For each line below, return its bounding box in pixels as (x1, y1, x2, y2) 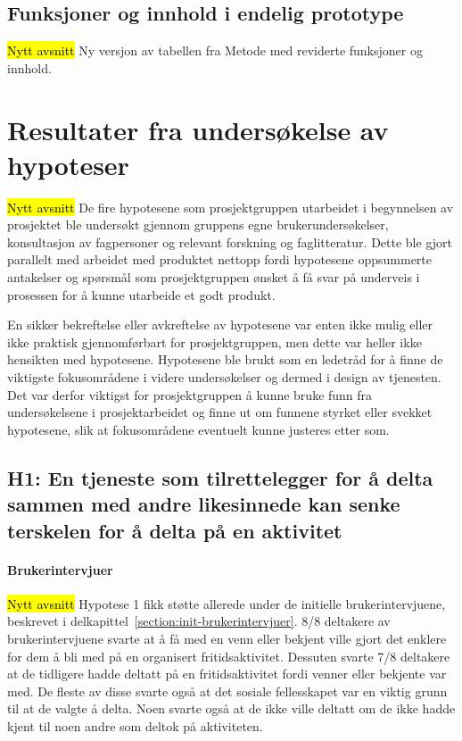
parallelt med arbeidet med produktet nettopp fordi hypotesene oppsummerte (7, 250, 432, 269)
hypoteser (7, 146, 129, 182)
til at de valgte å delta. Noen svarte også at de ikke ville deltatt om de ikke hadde (7, 699, 456, 718)
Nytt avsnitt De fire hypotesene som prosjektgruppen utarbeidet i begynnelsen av (7, 197, 454, 216)
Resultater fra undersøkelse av (7, 111, 389, 147)
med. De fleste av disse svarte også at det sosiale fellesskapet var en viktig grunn (7, 681, 448, 700)
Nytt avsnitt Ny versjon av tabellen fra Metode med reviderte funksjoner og (7, 41, 423, 60)
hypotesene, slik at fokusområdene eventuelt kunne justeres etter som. (7, 420, 390, 438)
